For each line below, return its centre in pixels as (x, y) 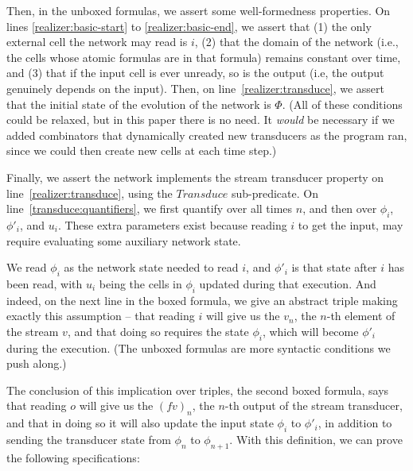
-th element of (361, 316)
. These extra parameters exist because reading (172, 224)
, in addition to (355, 423)
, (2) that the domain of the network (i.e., (296, 42)
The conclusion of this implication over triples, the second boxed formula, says (198, 390)
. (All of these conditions (342, 104)
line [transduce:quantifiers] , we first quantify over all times (150, 208)
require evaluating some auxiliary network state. (124, 240)
